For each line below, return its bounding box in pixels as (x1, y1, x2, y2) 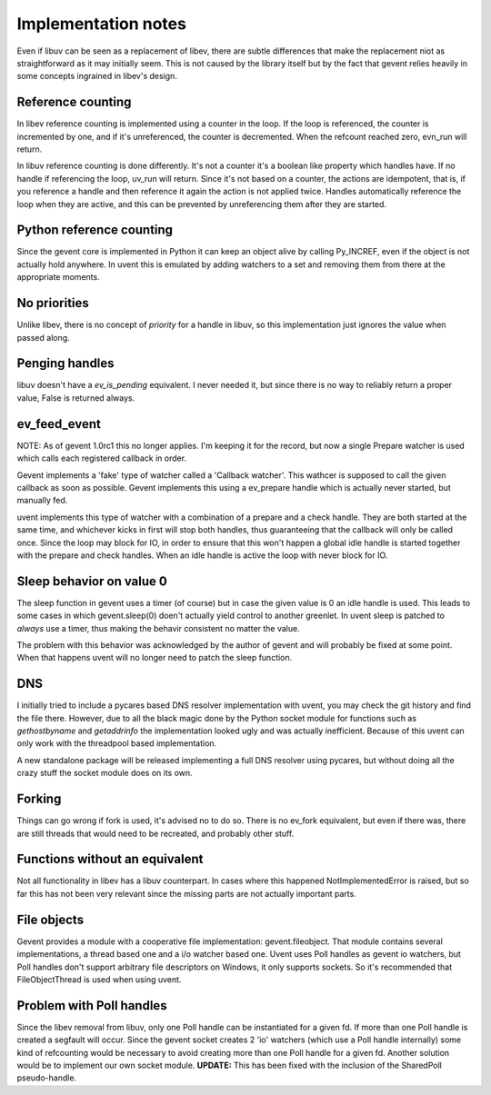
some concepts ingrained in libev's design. (16, 71, 177, 82)
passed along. (16, 332, 70, 343)
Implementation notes (16, 14, 186, 34)
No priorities (16, 295, 90, 311)
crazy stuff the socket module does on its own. (16, 768, 193, 779)
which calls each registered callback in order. (16, 453, 186, 463)
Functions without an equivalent (16, 851, 204, 867)
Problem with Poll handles (16, 998, 167, 1013)
